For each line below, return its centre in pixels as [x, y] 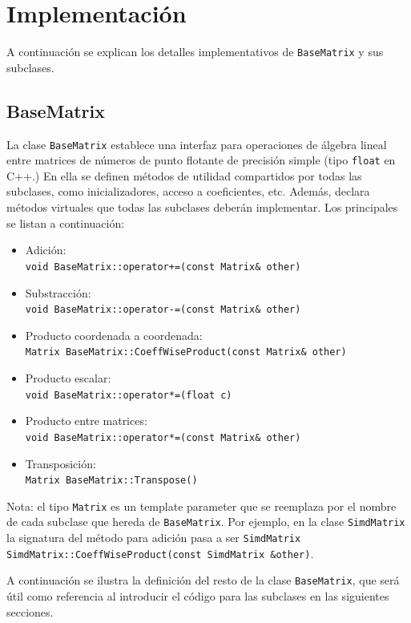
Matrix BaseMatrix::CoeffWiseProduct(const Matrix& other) [186, 352]
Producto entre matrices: [86, 421]
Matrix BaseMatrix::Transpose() [111, 481]
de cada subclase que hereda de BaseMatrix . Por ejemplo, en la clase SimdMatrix [206, 522]
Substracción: [58, 292]
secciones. [30, 611]
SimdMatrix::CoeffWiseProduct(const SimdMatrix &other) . [160, 553]
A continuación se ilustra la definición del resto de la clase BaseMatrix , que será [203, 580]
